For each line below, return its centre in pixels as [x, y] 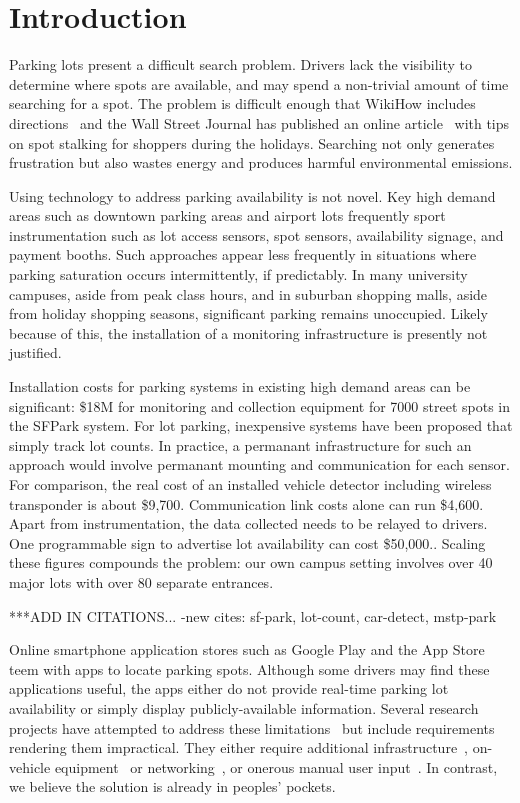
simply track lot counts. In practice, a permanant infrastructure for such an [240, 444]
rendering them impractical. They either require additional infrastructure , [239, 747]
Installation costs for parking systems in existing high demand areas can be [240, 386]
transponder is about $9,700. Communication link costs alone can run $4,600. [246, 503]
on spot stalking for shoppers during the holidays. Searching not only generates [252, 142]
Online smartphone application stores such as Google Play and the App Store [247, 649]
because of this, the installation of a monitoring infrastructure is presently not [248, 332]
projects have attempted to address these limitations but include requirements [252, 727]
